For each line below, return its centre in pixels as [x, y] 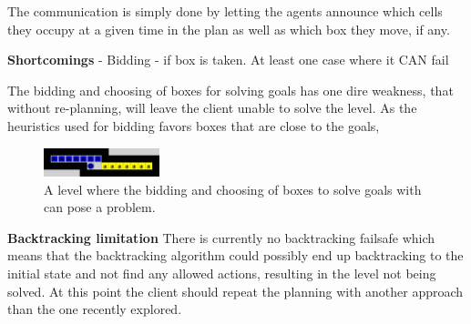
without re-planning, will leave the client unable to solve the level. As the [212, 108]
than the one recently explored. [95, 309]
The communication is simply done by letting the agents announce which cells [225, 11]
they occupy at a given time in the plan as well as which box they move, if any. [229, 29]
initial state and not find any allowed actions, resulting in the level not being [222, 273]
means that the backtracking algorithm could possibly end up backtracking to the [235, 255]
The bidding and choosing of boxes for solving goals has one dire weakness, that [230, 90]
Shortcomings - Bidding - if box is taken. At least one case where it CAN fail [228, 60]
